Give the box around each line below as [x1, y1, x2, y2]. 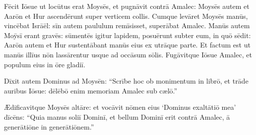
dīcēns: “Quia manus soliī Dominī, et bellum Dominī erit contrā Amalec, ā [4, 111, 230, 122]
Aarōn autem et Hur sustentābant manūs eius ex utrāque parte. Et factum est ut [4, 40, 251, 50]
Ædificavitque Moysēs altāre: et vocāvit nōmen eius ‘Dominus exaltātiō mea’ [4, 102, 236, 112]
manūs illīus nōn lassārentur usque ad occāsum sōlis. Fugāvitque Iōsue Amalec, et [4, 49, 252, 59]
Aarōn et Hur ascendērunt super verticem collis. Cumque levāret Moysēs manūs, [4, 10, 248, 21]
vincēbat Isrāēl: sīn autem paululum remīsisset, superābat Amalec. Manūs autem [4, 20, 250, 31]
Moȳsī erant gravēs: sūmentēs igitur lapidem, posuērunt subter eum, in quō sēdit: [4, 30, 251, 40]
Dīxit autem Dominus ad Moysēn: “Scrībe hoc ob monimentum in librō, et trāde [4, 76, 249, 86]
